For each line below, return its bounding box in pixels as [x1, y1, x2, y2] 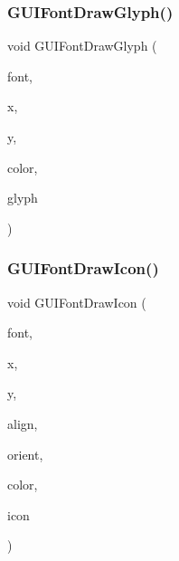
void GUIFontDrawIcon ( [7, 292, 146, 311]
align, [7, 414, 38, 433]
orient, [7, 444, 43, 463]
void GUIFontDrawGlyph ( [7, 36, 157, 55]
